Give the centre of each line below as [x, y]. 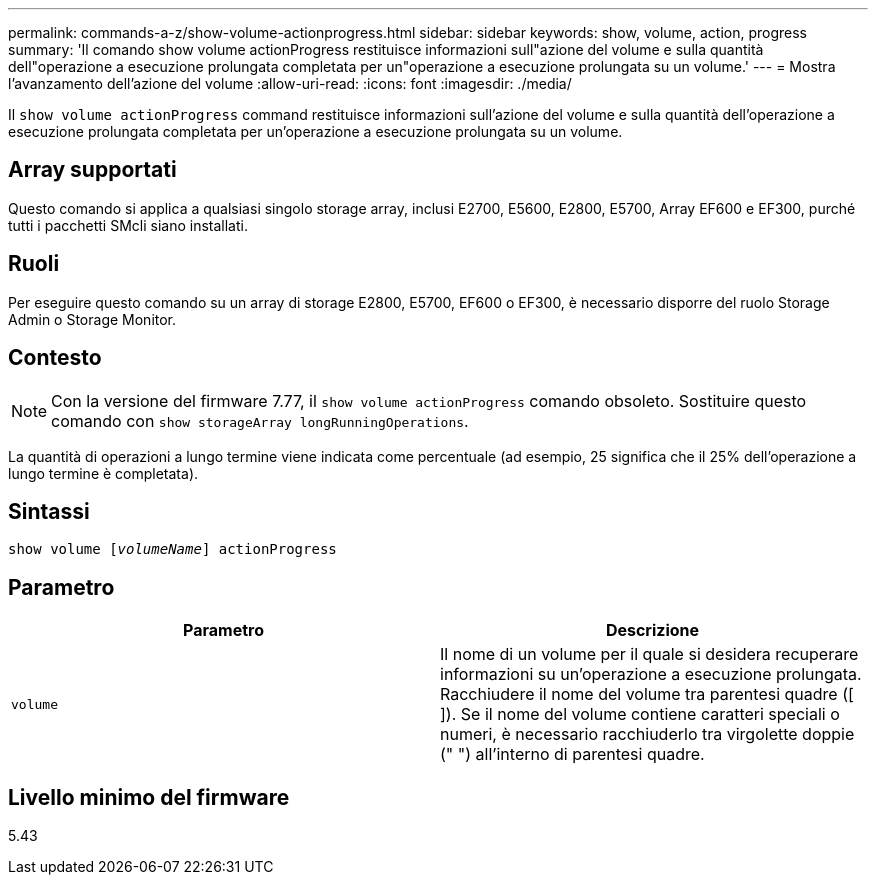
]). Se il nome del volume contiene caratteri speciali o [640, 714]
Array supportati [92, 170]
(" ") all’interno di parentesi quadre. [572, 754]
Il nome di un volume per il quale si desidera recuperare [649, 654]
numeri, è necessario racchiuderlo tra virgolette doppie [647, 734]
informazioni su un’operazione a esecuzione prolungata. [651, 674]
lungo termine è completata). [103, 473]
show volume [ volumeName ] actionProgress [172, 549]
